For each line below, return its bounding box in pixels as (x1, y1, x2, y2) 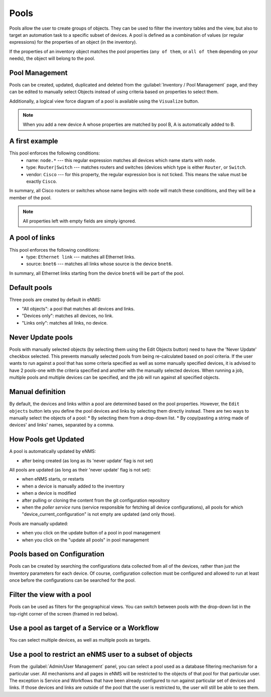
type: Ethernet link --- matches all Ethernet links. (26, 254, 135, 260)
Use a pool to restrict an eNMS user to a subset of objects (9, 650, 193, 659)
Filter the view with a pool (9, 590, 91, 599)
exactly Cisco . (26, 179, 57, 185)
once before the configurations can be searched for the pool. (9, 577, 136, 583)
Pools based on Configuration (9, 550, 105, 559)
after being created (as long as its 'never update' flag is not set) (22, 457, 154, 463)
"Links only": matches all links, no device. (22, 320, 108, 326)
